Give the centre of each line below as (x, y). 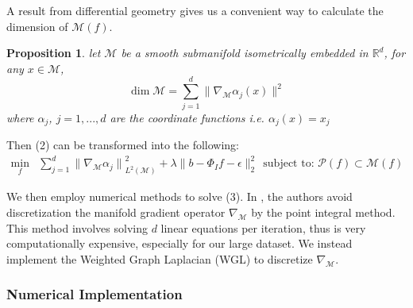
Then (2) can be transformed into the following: (123, 144)
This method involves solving (77, 227)
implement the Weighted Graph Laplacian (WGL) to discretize (160, 258)
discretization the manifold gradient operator (116, 212)
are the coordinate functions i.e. (187, 117)
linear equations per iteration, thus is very (263, 227)
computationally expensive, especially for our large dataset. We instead (179, 243)
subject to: (289, 164)
